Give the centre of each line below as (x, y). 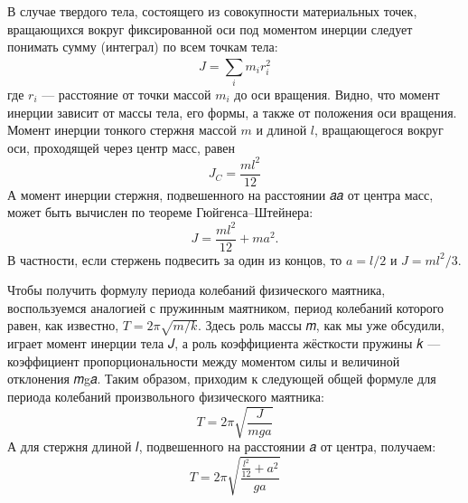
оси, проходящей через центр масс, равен (121, 147)
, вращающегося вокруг (379, 130)
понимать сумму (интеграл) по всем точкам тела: (143, 47)
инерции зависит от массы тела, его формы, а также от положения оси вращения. (232, 112)
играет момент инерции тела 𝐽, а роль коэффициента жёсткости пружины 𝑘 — (224, 343)
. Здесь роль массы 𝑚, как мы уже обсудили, (321, 325)
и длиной (281, 130)
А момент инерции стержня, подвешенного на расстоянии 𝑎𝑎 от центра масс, (220, 194)
